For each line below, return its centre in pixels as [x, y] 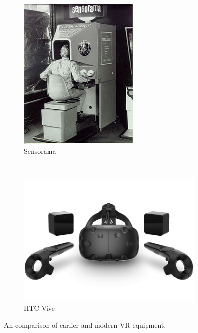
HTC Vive [39, 308]
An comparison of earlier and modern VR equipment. [85, 324]
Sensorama [40, 150]
